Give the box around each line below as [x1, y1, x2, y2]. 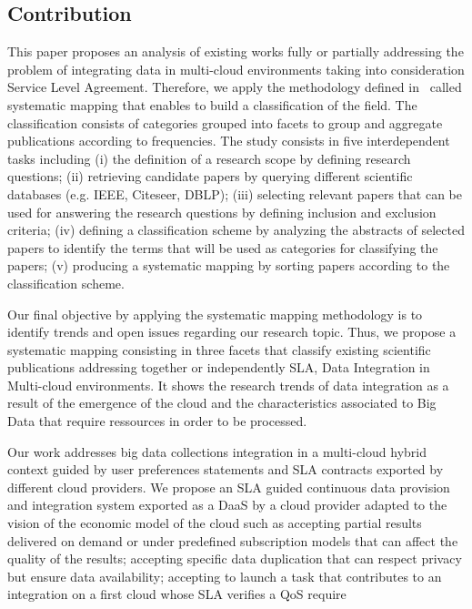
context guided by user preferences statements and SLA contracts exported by [7, 460, 444, 479]
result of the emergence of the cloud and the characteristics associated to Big [7, 393, 437, 412]
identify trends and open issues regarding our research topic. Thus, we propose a [7, 322, 457, 341]
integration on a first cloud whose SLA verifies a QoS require [7, 584, 346, 604]
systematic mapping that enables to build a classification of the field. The [7, 95, 417, 114]
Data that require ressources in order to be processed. [7, 411, 307, 431]
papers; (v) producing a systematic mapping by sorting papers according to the [7, 256, 450, 275]
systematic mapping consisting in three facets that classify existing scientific [7, 340, 431, 359]
